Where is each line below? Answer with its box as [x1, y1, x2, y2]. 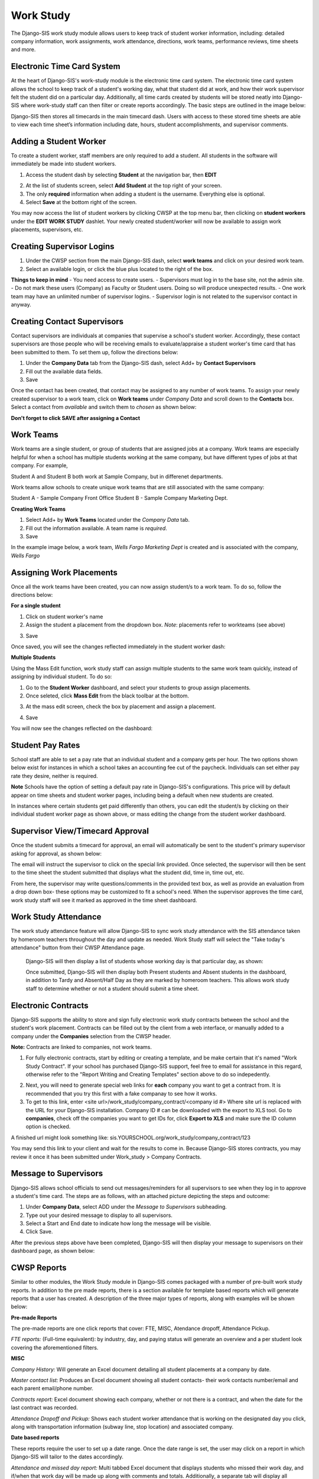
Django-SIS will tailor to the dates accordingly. [11, 1453, 124, 1461]
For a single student [11, 602, 61, 609]
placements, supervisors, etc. [11, 226, 83, 233]
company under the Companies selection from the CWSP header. [11, 1032, 171, 1039]
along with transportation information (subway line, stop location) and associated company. [11, 1423, 234, 1430]
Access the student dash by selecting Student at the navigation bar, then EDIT [25, 171, 217, 178]
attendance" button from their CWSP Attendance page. [11, 944, 145, 951]
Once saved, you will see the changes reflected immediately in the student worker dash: [11, 642, 226, 650]
